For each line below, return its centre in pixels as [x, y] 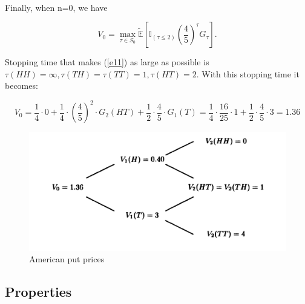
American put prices [67, 259]
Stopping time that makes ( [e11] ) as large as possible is [107, 62]
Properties [38, 292]
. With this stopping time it [248, 73]
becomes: [21, 86]
